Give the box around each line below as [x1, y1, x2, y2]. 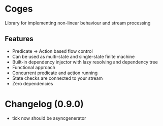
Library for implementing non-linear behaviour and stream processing [5, 20, 151, 26]
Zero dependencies [12, 80, 53, 86]
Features [5, 35, 34, 43]
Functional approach [12, 64, 55, 70]
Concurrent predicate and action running [12, 70, 98, 76]
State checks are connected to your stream [12, 75, 103, 81]
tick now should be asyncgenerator [12, 115, 86, 121]
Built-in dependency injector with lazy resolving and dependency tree [12, 59, 158, 65]
